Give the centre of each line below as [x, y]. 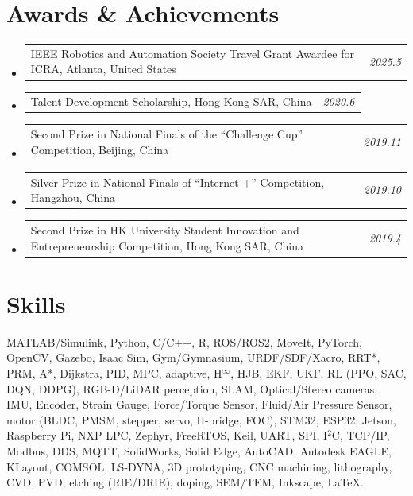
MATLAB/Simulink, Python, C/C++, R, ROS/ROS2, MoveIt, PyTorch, [184, 341]
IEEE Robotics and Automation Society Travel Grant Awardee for [192, 53]
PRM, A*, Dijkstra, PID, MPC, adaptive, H [114, 373]
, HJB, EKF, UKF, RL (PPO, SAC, [318, 373]
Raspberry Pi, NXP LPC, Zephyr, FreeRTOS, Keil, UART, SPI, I [167, 435]
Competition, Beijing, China [100, 149]
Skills [36, 303]
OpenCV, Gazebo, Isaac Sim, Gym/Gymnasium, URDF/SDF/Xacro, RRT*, [193, 357]
